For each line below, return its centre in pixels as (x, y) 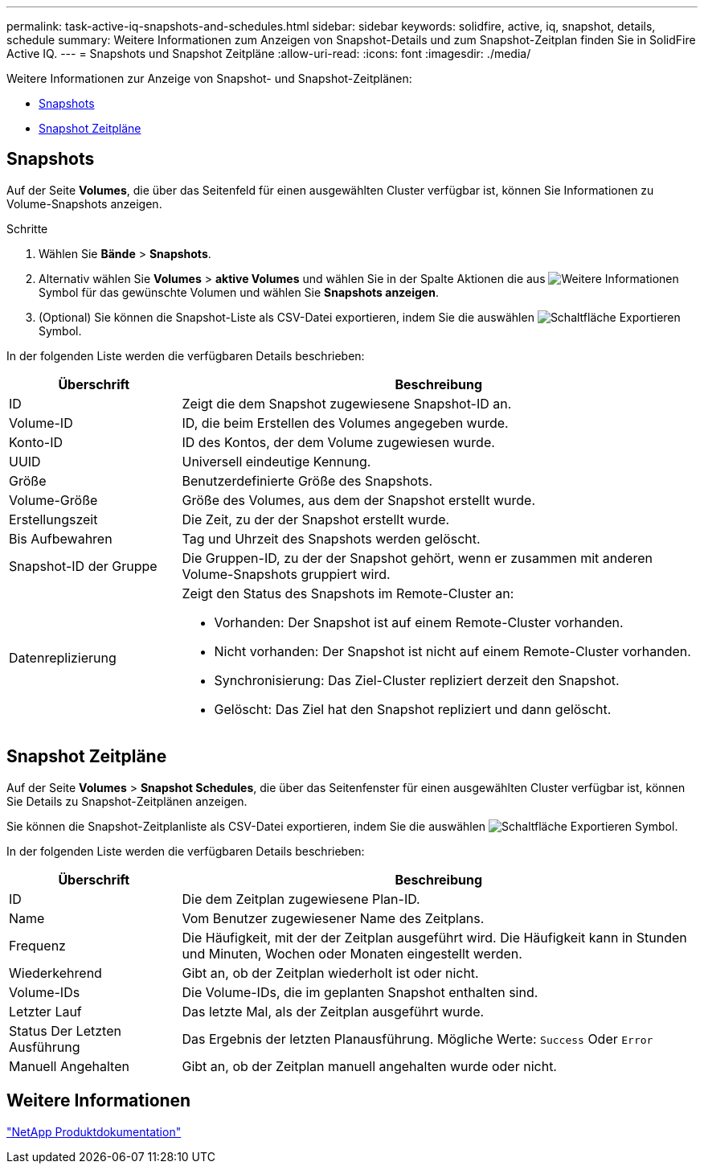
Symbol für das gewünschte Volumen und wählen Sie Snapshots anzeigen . (239, 292)
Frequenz (37, 945)
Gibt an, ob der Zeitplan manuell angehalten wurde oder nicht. (369, 1066)
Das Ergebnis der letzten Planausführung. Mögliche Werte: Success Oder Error (417, 1039)
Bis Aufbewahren (61, 538)
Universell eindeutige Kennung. (276, 461)
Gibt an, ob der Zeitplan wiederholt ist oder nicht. (330, 973)
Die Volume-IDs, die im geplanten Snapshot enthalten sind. (360, 992)
